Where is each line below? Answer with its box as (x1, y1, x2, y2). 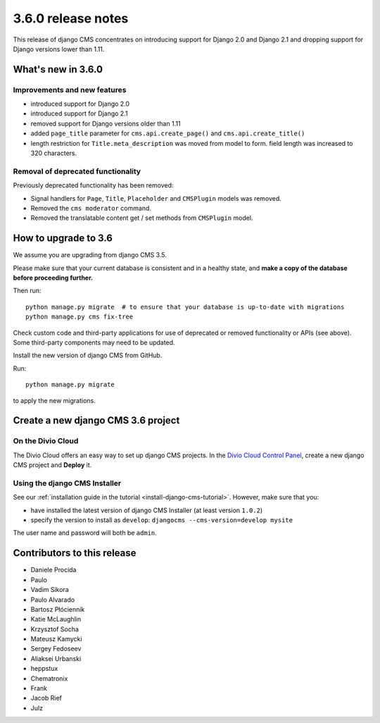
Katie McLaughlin (30, 615, 81, 624)
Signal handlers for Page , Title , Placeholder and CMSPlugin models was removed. (30, 194, 281, 202)
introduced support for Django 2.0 (30, 99, 130, 109)
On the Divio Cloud (13, 436, 79, 446)
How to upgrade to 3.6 (13, 233, 113, 245)
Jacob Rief (30, 694, 63, 703)
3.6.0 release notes (13, 11, 129, 26)
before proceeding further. (13, 273, 94, 282)
